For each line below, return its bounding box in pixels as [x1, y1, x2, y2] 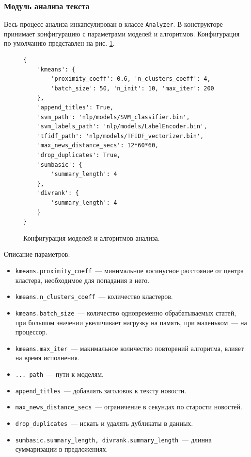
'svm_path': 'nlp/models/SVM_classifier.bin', [37, 113, 190, 121]
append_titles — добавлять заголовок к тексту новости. [15, 385, 187, 395]
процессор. [15, 327, 47, 337]
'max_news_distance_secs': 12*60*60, [37, 142, 159, 149]
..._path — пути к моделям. [15, 369, 104, 379]
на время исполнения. [15, 352, 79, 363]
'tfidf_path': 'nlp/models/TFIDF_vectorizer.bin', [37, 132, 204, 140]
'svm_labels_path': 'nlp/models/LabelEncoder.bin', [37, 123, 207, 130]
